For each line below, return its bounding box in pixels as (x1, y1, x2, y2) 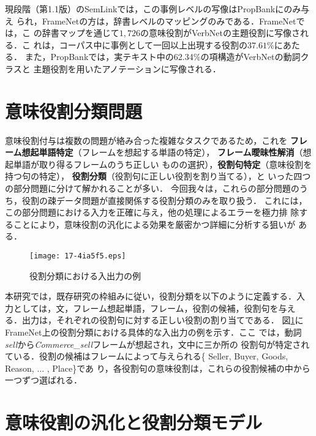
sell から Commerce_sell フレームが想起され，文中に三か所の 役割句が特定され (5, 337, 310, 350)
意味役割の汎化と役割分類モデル (5, 410, 263, 435)
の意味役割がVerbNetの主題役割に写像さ (140, 26, 300, 39)
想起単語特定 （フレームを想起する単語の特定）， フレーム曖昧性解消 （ (21, 146, 303, 159)
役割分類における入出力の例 (29, 269, 141, 282)
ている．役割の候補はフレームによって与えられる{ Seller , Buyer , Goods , (5, 350, 288, 363)
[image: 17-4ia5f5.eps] (29, 252, 126, 261)
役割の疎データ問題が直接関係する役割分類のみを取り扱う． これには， (21, 194, 307, 206)
